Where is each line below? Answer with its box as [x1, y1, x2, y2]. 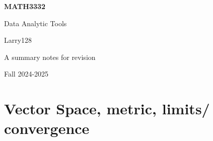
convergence [4, 118, 90, 138]
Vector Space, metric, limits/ [4, 98, 210, 119]
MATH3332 [4, 1, 46, 11]
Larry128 [4, 35, 32, 45]
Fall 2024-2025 [4, 68, 49, 79]
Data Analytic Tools [4, 18, 67, 28]
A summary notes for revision [4, 51, 96, 62]
